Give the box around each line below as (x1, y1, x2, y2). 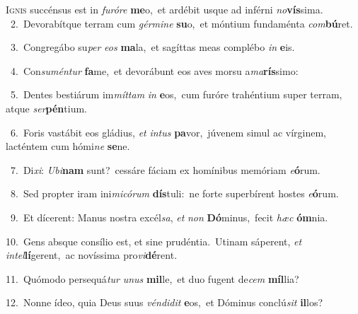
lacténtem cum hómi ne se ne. (6, 139, 130, 153)
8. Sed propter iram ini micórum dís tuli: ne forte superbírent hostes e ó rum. (10, 186, 339, 201)
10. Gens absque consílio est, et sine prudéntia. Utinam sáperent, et (6, 233, 302, 248)
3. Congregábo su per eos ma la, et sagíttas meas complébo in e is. (10, 40, 295, 54)
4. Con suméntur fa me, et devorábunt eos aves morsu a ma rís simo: (10, 63, 299, 78)
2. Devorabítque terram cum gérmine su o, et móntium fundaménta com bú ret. (10, 16, 353, 30)
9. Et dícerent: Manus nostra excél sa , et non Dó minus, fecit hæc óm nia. (10, 209, 328, 224)
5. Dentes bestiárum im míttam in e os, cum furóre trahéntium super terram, (10, 87, 342, 102)
